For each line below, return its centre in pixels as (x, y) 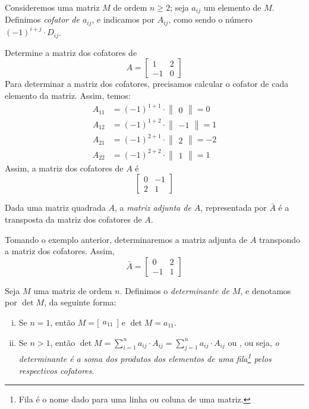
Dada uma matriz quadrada (55, 207)
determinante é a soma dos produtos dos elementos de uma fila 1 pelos (145, 358)
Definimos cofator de (42, 19)
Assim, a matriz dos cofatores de (64, 168)
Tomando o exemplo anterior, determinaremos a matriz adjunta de (126, 239)
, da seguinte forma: (80, 302)
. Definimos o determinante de (174, 290)
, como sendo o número (210, 19)
